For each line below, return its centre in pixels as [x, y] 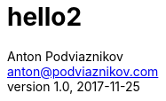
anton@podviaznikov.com [83, 71]
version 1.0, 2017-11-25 [74, 86]
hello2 [45, 17]
